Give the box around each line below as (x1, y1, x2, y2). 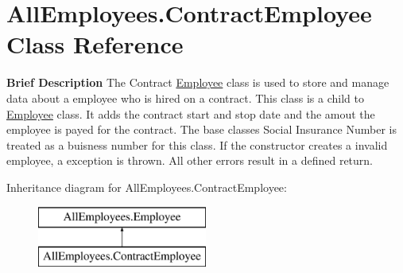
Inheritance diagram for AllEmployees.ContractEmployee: (6, 178, 287, 195)
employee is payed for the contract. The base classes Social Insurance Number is (6, 121, 397, 138)
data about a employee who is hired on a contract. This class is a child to (6, 89, 364, 106)
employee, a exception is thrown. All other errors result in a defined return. (6, 152, 373, 169)
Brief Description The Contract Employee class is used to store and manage (6, 74, 389, 91)
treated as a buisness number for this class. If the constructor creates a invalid (6, 136, 388, 153)
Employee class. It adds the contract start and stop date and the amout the (6, 105, 375, 122)
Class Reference (6, 28, 184, 60)
